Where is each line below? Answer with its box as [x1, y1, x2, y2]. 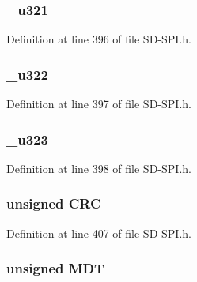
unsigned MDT [6, 258, 105, 278]
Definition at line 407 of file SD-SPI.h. [6, 224, 191, 241]
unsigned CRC [6, 194, 101, 213]
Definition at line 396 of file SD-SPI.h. [6, 31, 191, 47]
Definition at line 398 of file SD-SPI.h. [6, 160, 191, 176]
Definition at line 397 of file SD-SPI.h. [6, 96, 191, 112]
